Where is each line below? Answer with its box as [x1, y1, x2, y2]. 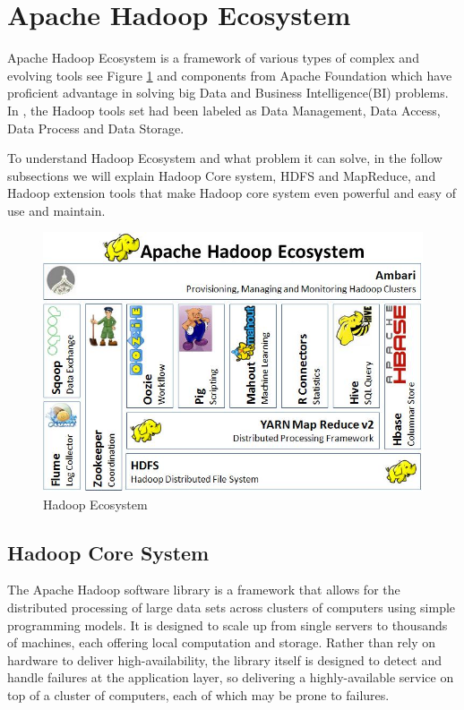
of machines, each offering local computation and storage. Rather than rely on [7, 633, 436, 652]
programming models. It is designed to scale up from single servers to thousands [7, 615, 448, 634]
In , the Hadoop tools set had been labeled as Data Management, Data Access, [7, 100, 441, 119]
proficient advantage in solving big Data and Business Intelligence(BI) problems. [7, 83, 449, 102]
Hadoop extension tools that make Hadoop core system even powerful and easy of [7, 184, 456, 202]
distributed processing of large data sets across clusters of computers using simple [7, 597, 456, 616]
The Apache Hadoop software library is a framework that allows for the [7, 580, 400, 599]
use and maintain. [7, 201, 106, 219]
